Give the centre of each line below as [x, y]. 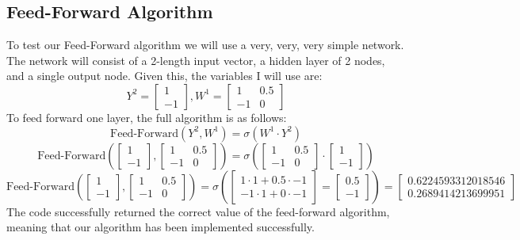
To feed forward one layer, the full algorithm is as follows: [147, 117]
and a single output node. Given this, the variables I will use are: [164, 76]
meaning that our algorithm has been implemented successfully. [161, 227]
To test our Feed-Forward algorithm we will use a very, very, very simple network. [205, 45]
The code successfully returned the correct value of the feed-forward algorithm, [198, 211]
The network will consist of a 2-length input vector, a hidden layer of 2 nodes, [196, 60]
